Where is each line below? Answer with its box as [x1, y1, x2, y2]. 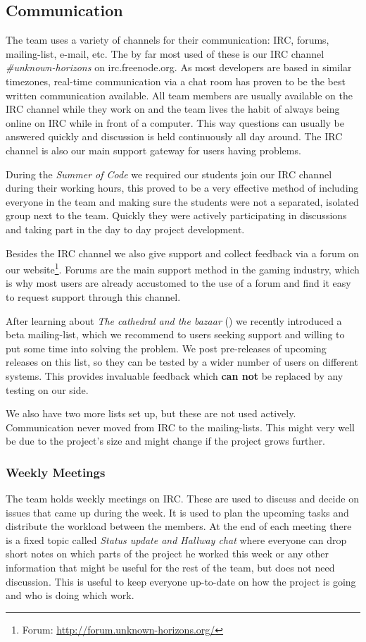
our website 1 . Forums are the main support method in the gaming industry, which [6, 260, 360, 276]
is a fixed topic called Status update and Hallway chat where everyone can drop [6, 532, 347, 547]
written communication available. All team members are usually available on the [6, 87, 353, 102]
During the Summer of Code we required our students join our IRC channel [6, 166, 332, 181]
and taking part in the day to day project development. [6, 221, 245, 236]
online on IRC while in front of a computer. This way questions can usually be [6, 115, 344, 130]
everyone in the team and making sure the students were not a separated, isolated [6, 194, 359, 209]
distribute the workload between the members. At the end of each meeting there [6, 519, 352, 533]
